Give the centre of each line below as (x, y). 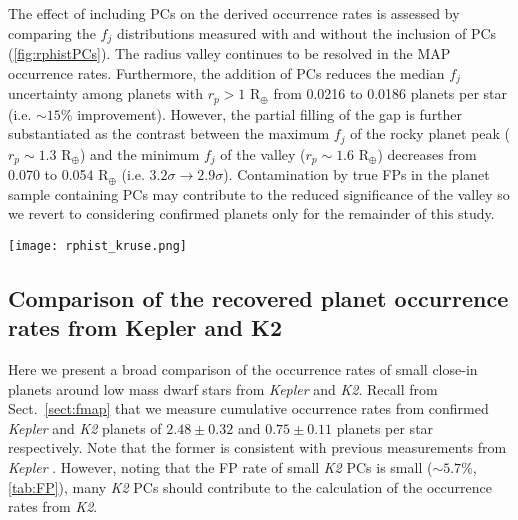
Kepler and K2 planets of (85, 427)
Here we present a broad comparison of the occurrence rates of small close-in (243, 369)
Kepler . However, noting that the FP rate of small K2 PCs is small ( (220, 467)
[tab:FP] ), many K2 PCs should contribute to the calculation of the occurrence (250, 486)
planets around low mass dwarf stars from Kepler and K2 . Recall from (223, 388)
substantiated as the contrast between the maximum (169, 133)
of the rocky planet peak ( (430, 133)
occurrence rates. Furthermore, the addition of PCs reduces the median (226, 72)
